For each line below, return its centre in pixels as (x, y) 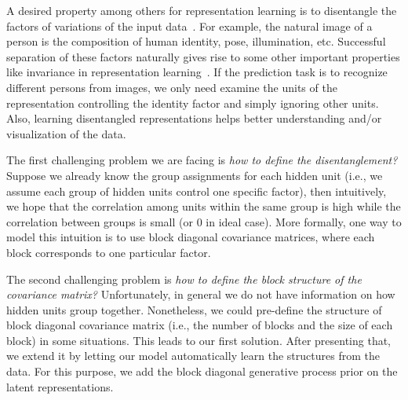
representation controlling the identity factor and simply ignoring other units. (193, 103)
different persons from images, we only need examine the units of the (172, 87)
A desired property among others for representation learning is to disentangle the (202, 10)
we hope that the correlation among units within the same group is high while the (204, 206)
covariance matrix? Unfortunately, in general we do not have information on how (201, 294)
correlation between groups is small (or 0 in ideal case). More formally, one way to (204, 221)
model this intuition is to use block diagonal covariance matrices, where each (191, 237)
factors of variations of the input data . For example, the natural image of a (189, 26)
